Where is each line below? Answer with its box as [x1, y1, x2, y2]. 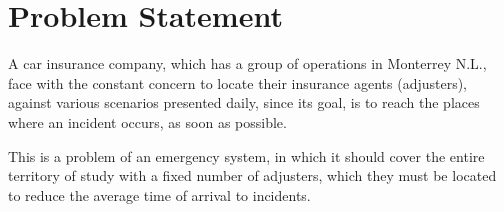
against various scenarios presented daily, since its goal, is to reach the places [8, 92, 480, 113]
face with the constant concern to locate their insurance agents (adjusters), [8, 72, 468, 93]
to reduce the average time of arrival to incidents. [8, 184, 311, 205]
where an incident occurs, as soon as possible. [8, 111, 287, 132]
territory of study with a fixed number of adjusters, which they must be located [8, 165, 497, 186]
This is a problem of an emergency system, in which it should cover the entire [8, 145, 485, 166]
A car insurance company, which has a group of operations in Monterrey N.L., [8, 53, 487, 74]
